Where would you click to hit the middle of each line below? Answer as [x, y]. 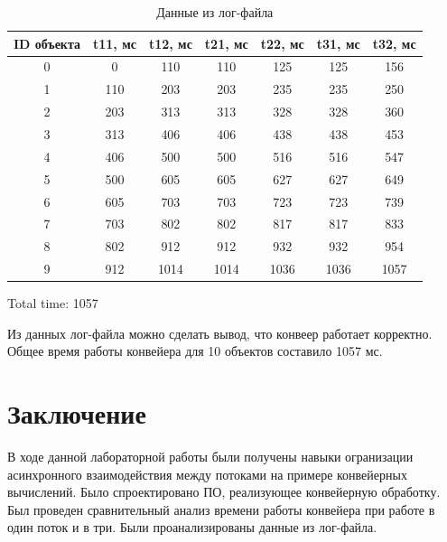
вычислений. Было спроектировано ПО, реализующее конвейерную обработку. [224, 492]
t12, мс [170, 43]
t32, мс [394, 43]
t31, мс [338, 43]
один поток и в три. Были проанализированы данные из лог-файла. [192, 527]
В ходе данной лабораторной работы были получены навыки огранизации [210, 457]
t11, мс [114, 43]
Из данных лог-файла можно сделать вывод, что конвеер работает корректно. [220, 333]
